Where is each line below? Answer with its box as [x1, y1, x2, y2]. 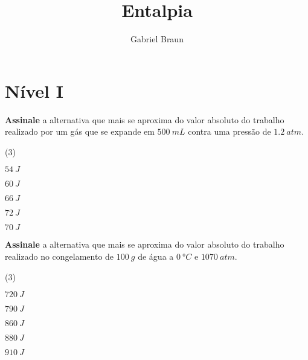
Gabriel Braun [130, 33, 184, 45]
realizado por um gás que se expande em [5, 125, 155, 138]
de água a [138, 250, 174, 263]
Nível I [5, 78, 63, 103]
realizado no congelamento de [5, 250, 114, 263]
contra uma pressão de [188, 125, 271, 138]
